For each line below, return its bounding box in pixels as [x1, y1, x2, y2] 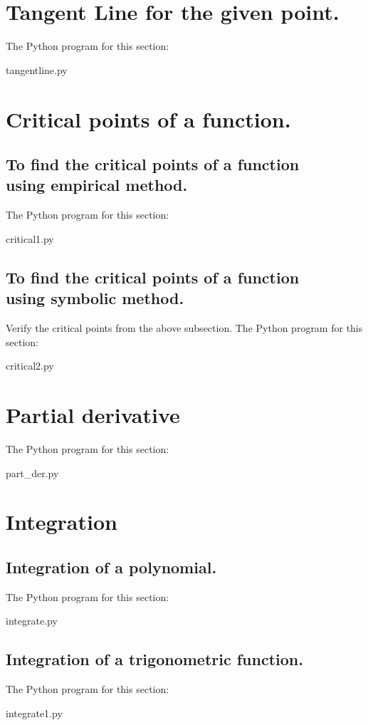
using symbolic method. [6, 287, 184, 309]
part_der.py [6, 465, 59, 480]
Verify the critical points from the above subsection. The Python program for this [6, 320, 363, 335]
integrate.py [6, 613, 58, 628]
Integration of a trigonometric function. [6, 648, 303, 670]
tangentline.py [6, 62, 68, 77]
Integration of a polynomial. [6, 556, 217, 578]
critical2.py [6, 358, 54, 373]
